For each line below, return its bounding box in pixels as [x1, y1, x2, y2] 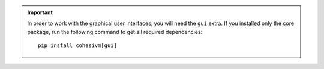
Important [27, 9, 53, 16]
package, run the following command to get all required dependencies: [27, 28, 203, 35]
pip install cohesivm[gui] [38, 42, 117, 49]
